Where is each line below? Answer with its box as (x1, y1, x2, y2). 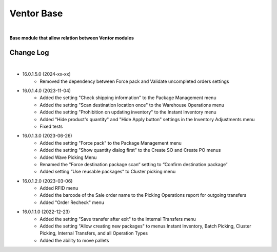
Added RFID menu (39, 185, 78, 191)
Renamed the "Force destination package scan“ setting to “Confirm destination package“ (39, 161, 228, 167)
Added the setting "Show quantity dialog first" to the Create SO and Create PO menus (39, 147, 221, 153)
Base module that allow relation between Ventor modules (9, 35, 134, 41)
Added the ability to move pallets (39, 237, 109, 243)
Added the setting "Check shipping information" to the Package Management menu (39, 95, 216, 101)
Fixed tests (39, 123, 63, 129)
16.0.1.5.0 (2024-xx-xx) (22, 71, 71, 77)
